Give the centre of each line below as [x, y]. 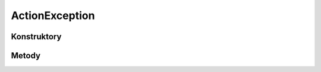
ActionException [53, 15]
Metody [26, 56]
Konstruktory [36, 37]
